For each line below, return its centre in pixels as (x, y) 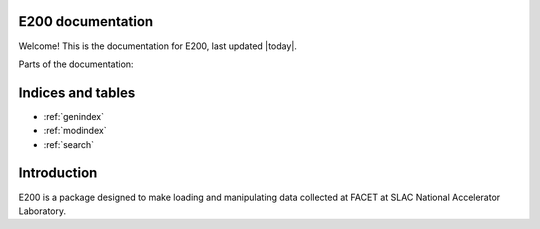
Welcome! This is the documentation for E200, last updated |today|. (157, 46)
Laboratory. (42, 211)
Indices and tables (77, 92)
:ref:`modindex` (75, 131)
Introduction (58, 173)
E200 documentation (86, 21)
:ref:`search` (69, 144)
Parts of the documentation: (76, 64)
